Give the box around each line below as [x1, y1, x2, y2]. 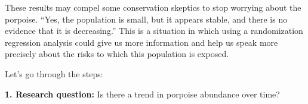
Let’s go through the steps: [5, 67, 103, 80]
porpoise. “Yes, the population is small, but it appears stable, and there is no [5, 12, 288, 25]
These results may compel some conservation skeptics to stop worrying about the [5, 1, 301, 13]
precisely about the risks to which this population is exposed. [5, 48, 229, 60]
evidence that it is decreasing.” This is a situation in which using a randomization [5, 24, 303, 37]
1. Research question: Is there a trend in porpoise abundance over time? [5, 87, 280, 100]
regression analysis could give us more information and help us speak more [5, 36, 278, 48]
